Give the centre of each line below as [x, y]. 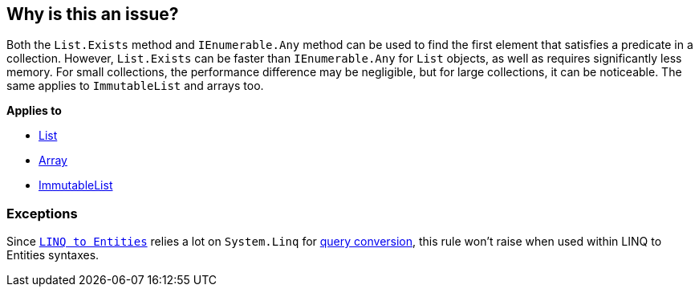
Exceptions [42, 213]
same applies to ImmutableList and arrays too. [135, 86]
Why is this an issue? [93, 14]
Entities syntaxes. [53, 255]
